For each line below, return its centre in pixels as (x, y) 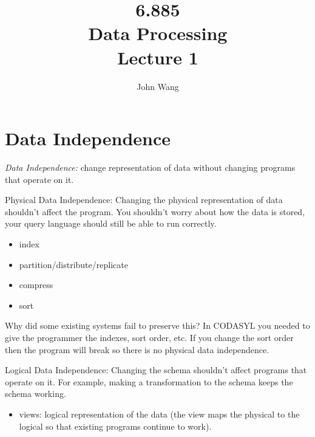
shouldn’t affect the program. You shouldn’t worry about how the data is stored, (155, 211)
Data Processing (158, 33)
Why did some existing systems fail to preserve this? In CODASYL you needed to (157, 325)
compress (36, 285)
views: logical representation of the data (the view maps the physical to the (159, 414)
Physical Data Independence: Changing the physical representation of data (144, 200)
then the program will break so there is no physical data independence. (137, 349)
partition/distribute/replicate (73, 264)
